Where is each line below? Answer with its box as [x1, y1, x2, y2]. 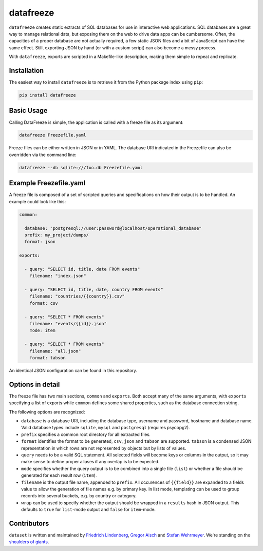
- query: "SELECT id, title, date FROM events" [24, 266, 140, 272]
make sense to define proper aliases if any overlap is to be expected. [21, 459, 160, 465]
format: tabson [29, 355, 66, 360]
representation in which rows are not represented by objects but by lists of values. [21, 445, 187, 451]
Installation [9, 66, 44, 75]
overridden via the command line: [9, 152, 76, 157]
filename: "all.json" [29, 348, 81, 354]
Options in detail [9, 380, 60, 389]
